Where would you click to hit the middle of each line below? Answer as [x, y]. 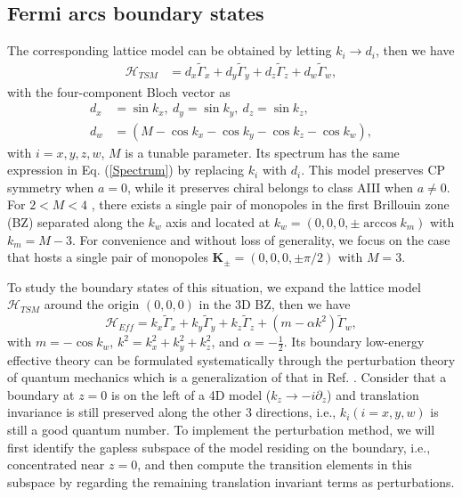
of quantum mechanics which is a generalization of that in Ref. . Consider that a [227, 377]
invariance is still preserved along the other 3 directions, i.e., [172, 412]
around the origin [92, 304]
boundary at [41, 394]
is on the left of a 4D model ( [191, 394]
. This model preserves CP [373, 170]
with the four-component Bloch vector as [119, 91]
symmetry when [51, 187]
